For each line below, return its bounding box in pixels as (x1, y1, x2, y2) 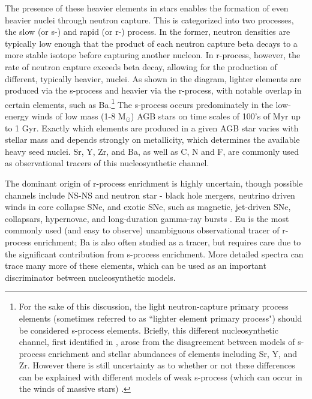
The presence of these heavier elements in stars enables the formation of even (5, 2, 289, 14)
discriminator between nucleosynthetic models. (5, 271, 176, 283)
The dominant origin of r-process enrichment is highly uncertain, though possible (5, 176, 303, 189)
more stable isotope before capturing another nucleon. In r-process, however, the (5, 49, 301, 61)
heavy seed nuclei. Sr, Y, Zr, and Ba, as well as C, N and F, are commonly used (5, 145, 299, 157)
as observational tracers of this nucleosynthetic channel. (5, 157, 209, 169)
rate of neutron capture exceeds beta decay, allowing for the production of (5, 60, 277, 73)
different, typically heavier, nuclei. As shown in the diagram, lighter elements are (5, 72, 302, 85)
